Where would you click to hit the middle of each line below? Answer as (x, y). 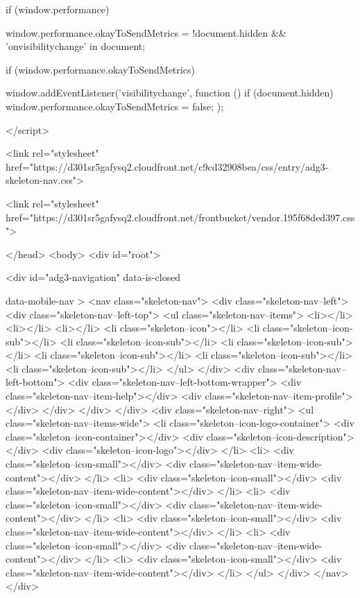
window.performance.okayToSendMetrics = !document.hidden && (146, 32)
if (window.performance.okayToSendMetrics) (100, 69)
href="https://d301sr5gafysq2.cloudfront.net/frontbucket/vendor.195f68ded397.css (180, 217)
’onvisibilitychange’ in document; (76, 46)
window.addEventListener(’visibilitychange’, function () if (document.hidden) (170, 93)
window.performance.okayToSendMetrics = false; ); (115, 106)
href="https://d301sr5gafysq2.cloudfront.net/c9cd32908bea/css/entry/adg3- (167, 166)
